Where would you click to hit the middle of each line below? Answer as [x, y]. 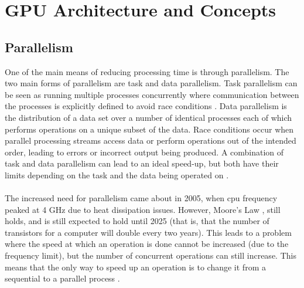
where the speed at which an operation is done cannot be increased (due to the [147, 244]
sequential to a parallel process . [62, 278]
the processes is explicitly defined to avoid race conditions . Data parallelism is [146, 106]
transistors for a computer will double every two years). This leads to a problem [148, 232]
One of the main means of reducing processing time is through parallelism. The [147, 71]
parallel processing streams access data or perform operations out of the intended [151, 140]
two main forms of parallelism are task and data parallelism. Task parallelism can [151, 83]
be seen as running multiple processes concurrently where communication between [152, 94]
